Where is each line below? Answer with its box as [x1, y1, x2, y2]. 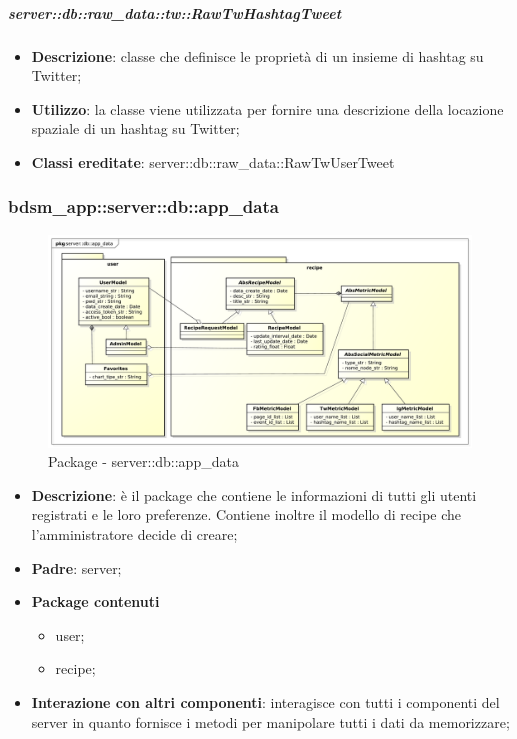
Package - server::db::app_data [48, 451, 239, 472]
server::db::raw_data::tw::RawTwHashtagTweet [8, 2, 342, 23]
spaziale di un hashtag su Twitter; [31, 118, 240, 139]
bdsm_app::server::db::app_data [8, 194, 279, 219]
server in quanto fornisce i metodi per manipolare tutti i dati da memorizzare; [31, 711, 510, 732]
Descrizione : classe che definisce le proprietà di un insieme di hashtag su [31, 45, 484, 66]
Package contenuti [31, 591, 160, 612]
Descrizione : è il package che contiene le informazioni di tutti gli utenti [31, 484, 477, 505]
